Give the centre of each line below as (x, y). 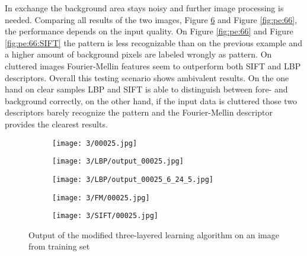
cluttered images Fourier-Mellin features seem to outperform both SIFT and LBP (153, 65)
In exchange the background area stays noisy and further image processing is (144, 8)
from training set (59, 246)
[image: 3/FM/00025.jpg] (101, 198)
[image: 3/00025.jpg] (95, 143)
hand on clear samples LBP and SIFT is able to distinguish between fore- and (146, 89)
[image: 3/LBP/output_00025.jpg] (118, 161)
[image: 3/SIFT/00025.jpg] (105, 216)
